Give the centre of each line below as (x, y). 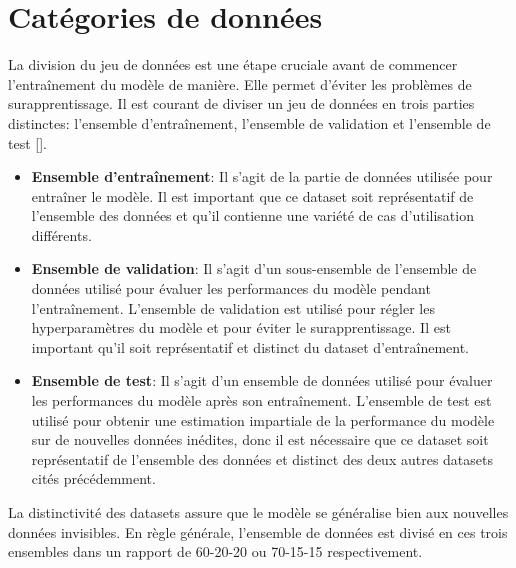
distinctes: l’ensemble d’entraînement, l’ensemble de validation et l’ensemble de (249, 122)
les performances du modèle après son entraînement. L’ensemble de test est (261, 400)
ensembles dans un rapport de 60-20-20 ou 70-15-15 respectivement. (215, 551)
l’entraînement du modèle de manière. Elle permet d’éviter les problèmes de (240, 83)
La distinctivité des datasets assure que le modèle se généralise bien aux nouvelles (258, 512)
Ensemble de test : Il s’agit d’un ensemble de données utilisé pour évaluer (262, 380)
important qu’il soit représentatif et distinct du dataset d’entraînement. (250, 346)
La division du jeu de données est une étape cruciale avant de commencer (233, 64)
